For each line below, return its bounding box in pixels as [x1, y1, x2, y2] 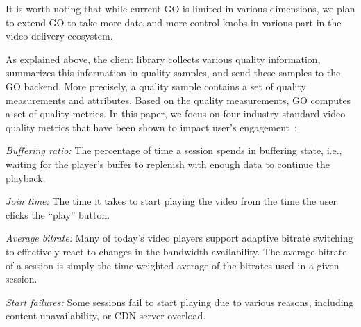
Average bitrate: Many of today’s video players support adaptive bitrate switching [6, 230, 353, 245]
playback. [6, 170, 46, 185]
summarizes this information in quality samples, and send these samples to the [6, 65, 341, 80]
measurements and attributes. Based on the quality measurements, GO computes [6, 92, 351, 107]
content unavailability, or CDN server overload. [6, 308, 206, 323]
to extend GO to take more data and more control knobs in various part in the [6, 15, 342, 29]
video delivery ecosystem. [6, 28, 113, 43]
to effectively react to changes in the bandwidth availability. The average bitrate [6, 244, 347, 258]
